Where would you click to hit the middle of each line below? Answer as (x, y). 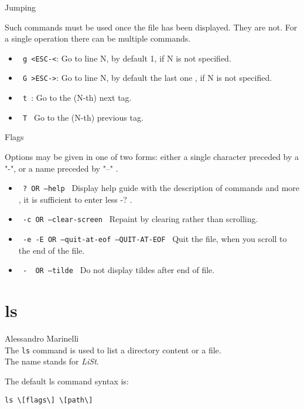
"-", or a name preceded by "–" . (62, 168)
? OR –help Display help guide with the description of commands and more (161, 188)
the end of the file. (52, 250)
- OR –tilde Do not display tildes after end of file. (119, 270)
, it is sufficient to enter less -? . (75, 199)
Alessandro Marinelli (42, 338)
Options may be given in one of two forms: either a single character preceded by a (152, 156)
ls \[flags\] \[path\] (49, 400)
